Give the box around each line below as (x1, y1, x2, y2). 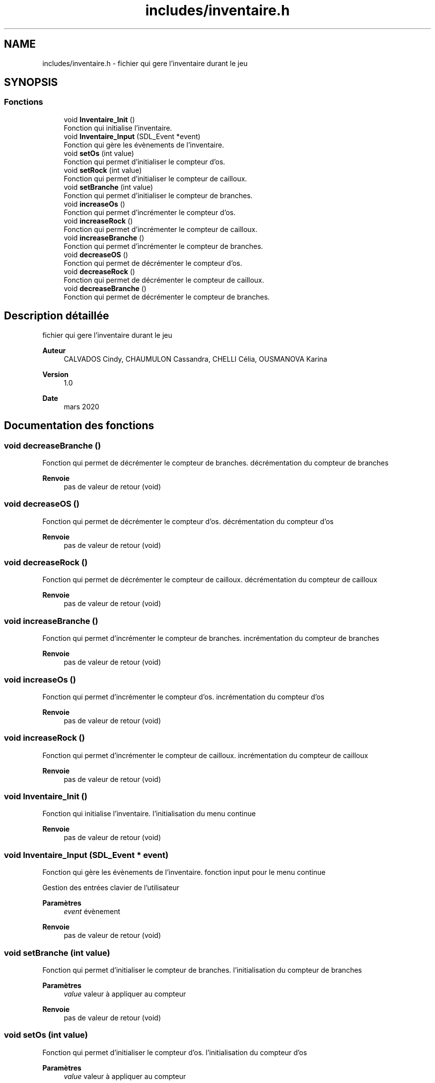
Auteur (42, 346, 66, 355)
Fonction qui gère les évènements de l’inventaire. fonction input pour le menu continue (42, 868, 326, 877)
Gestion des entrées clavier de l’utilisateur (42, 883, 179, 892)
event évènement (64, 907, 120, 916)
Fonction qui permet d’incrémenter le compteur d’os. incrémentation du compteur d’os (42, 692, 325, 701)
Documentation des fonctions (4, 419, 154, 432)
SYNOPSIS (4, 76, 58, 89)
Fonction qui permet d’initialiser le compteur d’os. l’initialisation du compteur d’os (42, 1048, 307, 1057)
